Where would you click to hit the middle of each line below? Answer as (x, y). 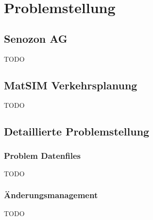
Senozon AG (36, 38)
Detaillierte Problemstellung (77, 131)
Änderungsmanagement (51, 195)
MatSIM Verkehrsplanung (71, 85)
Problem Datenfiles (42, 155)
